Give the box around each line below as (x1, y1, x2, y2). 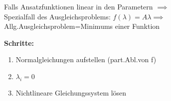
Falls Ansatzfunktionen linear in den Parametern (4, 1, 153, 11)
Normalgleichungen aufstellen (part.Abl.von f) (15, 54, 157, 65)
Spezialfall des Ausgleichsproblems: (4, 11, 111, 21)
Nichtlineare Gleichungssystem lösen (15, 87, 127, 98)
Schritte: (4, 37, 34, 48)
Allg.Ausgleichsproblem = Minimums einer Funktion (4, 21, 160, 31)
